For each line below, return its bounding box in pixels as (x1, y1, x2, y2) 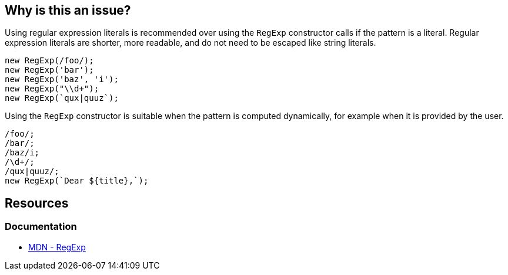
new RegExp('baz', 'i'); (5, 74, 119, 84)
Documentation (5, 220, 77, 233)
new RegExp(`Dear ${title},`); (5, 176, 149, 186)
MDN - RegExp (28, 242, 86, 252)
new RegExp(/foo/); (5, 56, 94, 66)
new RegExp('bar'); (5, 65, 94, 75)
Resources (5, 195, 69, 211)
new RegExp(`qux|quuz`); (5, 93, 119, 103)
